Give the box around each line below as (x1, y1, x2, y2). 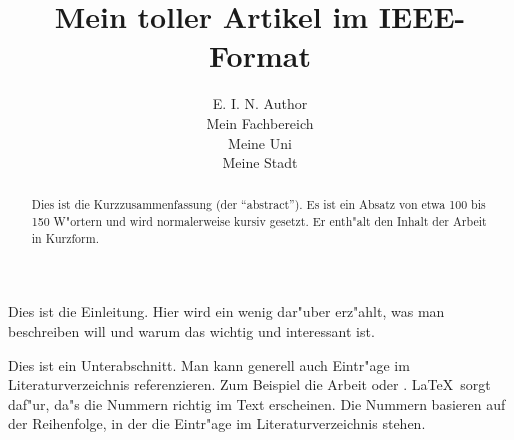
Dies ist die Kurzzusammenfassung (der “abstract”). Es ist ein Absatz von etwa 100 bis (31, 196, 486, 213)
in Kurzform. (31, 229, 99, 246)
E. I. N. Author (212, 93, 308, 114)
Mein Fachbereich (206, 112, 314, 133)
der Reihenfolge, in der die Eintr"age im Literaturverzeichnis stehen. (8, 413, 426, 434)
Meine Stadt (222, 152, 298, 173)
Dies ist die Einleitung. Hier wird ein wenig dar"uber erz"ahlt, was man (8, 301, 445, 322)
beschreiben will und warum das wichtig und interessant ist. (8, 321, 375, 342)
